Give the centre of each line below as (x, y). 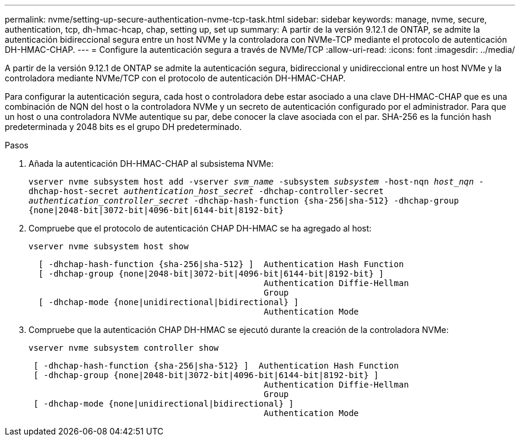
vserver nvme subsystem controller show (124, 348)
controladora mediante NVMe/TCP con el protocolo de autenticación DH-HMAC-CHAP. (175, 78)
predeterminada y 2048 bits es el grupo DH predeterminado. (123, 127)
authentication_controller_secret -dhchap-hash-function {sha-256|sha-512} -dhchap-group (244, 201)
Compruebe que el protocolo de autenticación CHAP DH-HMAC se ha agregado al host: (200, 228)
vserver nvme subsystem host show (109, 246)
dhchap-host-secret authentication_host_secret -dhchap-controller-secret (206, 191)
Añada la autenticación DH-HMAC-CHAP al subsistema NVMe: (151, 164)
